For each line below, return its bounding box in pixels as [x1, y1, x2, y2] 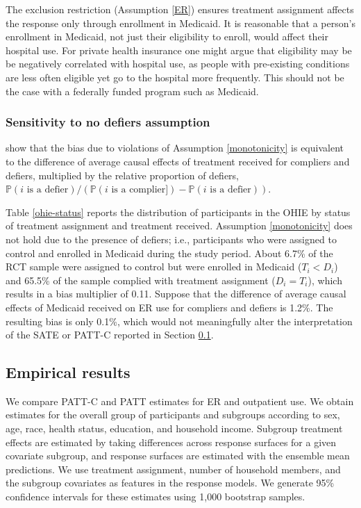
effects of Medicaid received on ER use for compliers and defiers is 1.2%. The [6, 300, 333, 314]
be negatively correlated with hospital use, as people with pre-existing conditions [6, 56, 350, 71]
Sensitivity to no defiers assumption [6, 113, 210, 131]
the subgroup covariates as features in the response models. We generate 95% [6, 475, 335, 490]
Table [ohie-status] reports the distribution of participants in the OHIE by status [6, 204, 351, 219]
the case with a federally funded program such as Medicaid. [6, 83, 259, 98]
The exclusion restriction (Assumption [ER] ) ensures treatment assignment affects [6, 2, 354, 16]
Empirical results [6, 361, 131, 383]
